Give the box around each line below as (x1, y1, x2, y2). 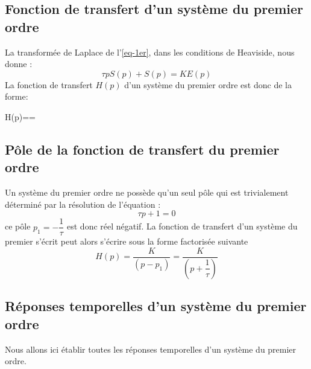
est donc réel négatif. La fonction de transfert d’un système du (67, 220, 298, 233)
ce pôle (5, 220, 31, 233)
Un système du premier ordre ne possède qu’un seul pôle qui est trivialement (5, 186, 289, 199)
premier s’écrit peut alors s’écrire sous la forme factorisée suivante (5, 235, 248, 248)
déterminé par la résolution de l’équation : (5, 197, 161, 210)
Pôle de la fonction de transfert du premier (5, 140, 280, 158)
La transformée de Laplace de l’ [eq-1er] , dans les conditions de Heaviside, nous (5, 45, 295, 58)
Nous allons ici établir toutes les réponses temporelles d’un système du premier (5, 342, 297, 355)
